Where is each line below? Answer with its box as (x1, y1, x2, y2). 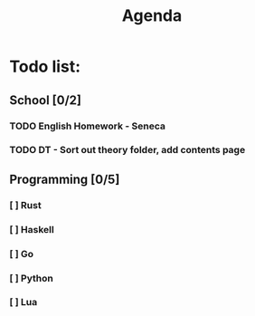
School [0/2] (9, 92, 81, 108)
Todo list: (9, 56, 81, 77)
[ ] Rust (9, 198, 42, 211)
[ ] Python (9, 272, 54, 284)
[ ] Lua (9, 296, 38, 309)
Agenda (121, 5, 183, 26)
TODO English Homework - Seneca (9, 120, 165, 132)
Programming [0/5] (9, 171, 120, 187)
